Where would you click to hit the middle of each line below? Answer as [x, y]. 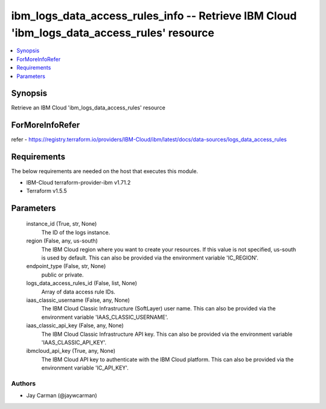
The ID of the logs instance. [76, 232]
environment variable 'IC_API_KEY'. [85, 368]
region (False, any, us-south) [62, 241]
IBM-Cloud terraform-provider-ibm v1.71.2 [78, 182]
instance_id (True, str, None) [62, 224]
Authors [24, 383]
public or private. [62, 275]
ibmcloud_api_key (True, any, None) [71, 351]
